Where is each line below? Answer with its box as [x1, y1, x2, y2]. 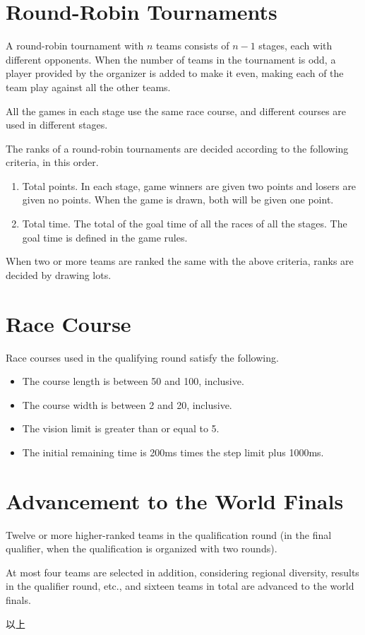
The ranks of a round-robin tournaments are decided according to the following [6, 141, 349, 155]
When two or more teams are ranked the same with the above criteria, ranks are [6, 254, 354, 268]
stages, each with [258, 38, 333, 53]
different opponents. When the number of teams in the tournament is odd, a [6, 52, 336, 66]
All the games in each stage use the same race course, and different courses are [6, 103, 347, 118]
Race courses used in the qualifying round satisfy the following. [6, 350, 279, 364]
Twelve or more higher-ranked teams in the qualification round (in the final [6, 527, 332, 542]
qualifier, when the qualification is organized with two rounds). [6, 541, 277, 556]
